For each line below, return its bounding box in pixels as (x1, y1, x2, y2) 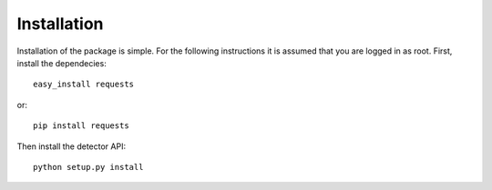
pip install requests (33, 121, 129, 131)
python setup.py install (33, 162, 144, 172)
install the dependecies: (16, 57, 107, 68)
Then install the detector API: (16, 141, 127, 152)
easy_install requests (33, 79, 135, 90)
